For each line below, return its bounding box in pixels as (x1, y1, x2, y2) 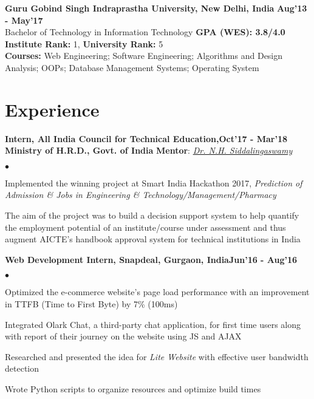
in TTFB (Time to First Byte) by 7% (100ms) (5, 298, 178, 310)
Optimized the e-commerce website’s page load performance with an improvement (5, 285, 310, 298)
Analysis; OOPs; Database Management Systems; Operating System (5, 61, 259, 73)
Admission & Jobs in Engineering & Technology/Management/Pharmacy (5, 188, 276, 201)
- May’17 (5, 13, 43, 26)
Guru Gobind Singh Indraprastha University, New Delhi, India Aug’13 (5, 2, 307, 14)
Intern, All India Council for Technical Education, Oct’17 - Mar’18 (5, 132, 287, 145)
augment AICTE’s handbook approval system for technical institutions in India (5, 233, 301, 245)
